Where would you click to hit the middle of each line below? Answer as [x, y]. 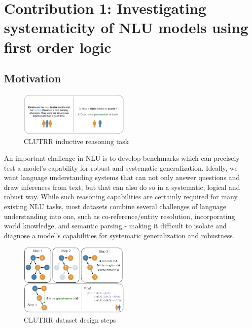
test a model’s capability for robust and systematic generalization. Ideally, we [121, 167]
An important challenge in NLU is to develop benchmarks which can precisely [122, 158]
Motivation [33, 78]
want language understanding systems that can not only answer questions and [122, 177]
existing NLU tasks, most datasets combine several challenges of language [115, 206]
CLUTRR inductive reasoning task [76, 141]
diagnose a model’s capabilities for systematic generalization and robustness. [119, 235]
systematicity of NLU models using [126, 27]
